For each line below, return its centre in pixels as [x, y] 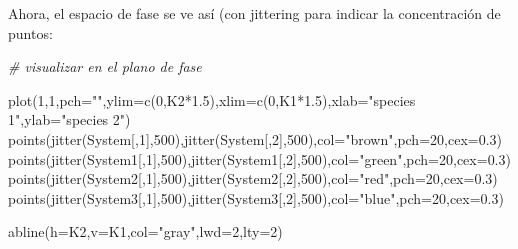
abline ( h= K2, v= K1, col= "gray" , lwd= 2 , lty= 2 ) [145, 231]
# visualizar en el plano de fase [105, 66]
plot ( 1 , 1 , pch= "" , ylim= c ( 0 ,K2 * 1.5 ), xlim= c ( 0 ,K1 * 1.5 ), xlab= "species [212, 99]
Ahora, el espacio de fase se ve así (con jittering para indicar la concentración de [254, 13]
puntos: [30, 32]
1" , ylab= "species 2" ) [69, 119]
